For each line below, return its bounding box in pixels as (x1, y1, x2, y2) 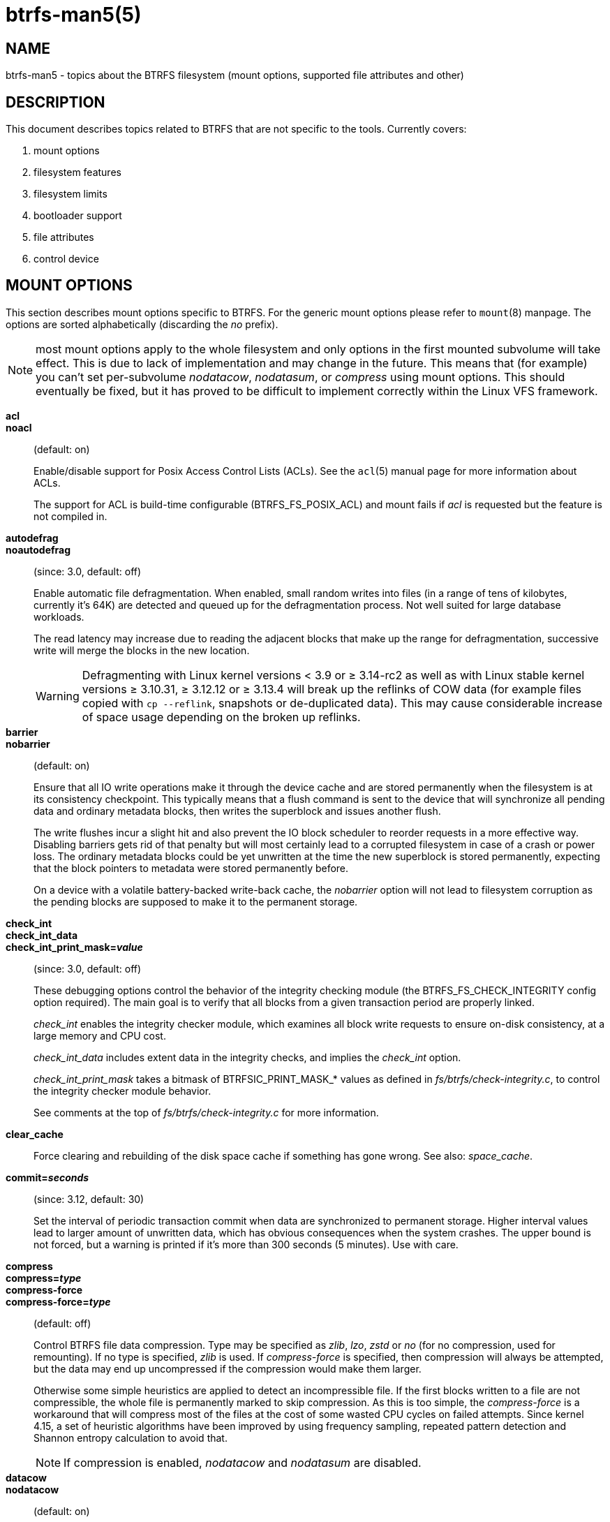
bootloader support (34, 209, 122, 222)
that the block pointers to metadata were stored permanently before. (34, 862, 349, 874)
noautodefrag (6, 543, 71, 556)
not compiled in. (34, 510, 107, 522)
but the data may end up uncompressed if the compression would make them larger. (34, 1362, 422, 1375)
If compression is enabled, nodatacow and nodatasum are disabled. (64, 1455, 422, 1470)
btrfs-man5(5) (6, 3, 142, 27)
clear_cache (6, 1128, 64, 1140)
